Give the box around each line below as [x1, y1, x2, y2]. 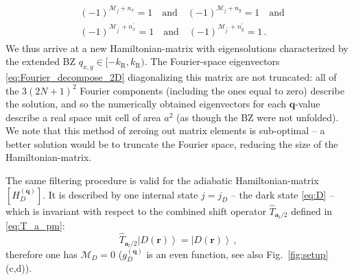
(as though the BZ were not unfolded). [176, 110, 339, 124]
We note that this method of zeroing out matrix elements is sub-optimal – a [5, 123, 325, 138]
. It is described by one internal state [43, 187, 198, 201]
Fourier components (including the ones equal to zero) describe [80, 83, 344, 97]
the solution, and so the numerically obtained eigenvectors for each [5, 97, 287, 111]
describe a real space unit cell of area [5, 110, 161, 124]
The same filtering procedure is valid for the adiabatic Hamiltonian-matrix [5, 173, 319, 188]
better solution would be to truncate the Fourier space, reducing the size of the [5, 136, 338, 151]
